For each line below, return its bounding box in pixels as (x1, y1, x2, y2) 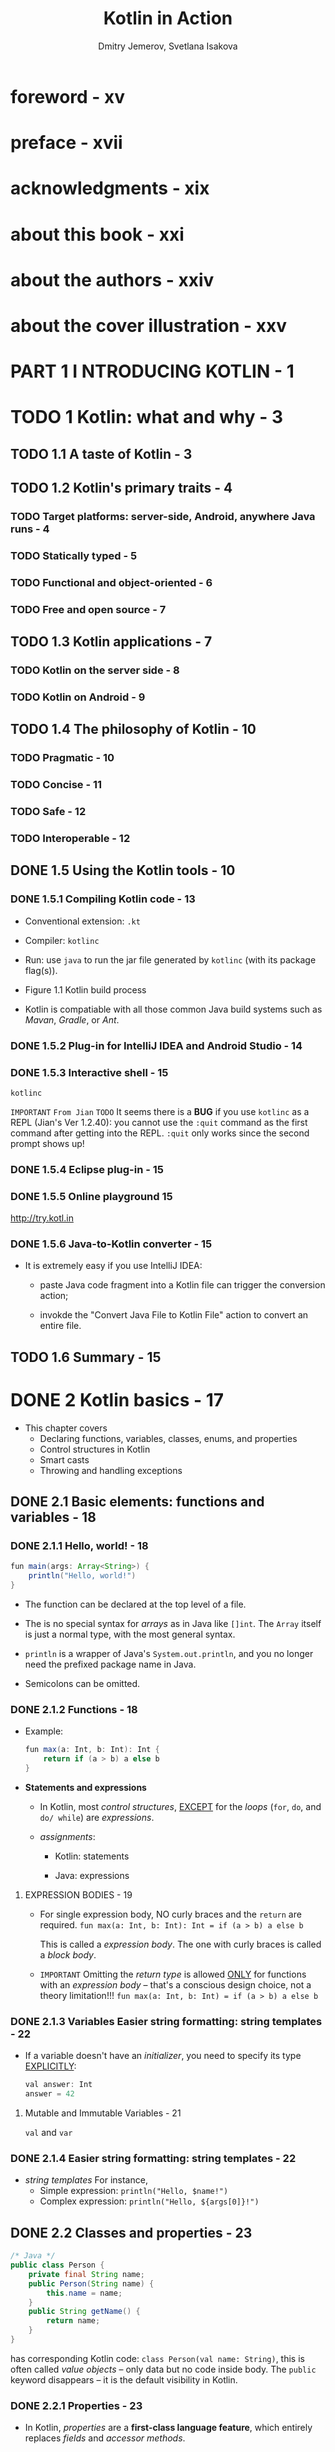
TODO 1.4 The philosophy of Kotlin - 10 (10, 721, 257, 738)
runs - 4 (10, 522, 50, 536)
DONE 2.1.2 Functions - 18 (10, 1703, 138, 1717)
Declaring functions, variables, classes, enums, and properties (39, 1432, 298, 1444)
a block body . (39, 1949, 97, 1961)
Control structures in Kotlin (39, 1443, 151, 1455)
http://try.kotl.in (10, 1212, 74, 1224)
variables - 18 (10, 1509, 97, 1526)
